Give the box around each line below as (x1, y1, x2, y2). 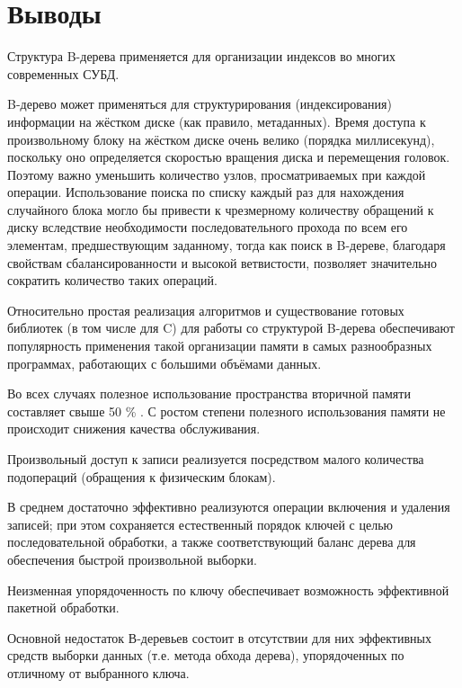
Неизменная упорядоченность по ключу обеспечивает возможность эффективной (7, 580, 449, 599)
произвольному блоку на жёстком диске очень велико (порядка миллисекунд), (7, 130, 435, 148)
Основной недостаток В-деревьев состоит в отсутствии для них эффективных (7, 628, 431, 647)
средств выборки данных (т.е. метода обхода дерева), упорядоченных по (7, 646, 404, 665)
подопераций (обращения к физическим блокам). (7, 467, 276, 486)
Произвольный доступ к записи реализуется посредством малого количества (7, 450, 424, 468)
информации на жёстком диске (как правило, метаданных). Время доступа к (7, 112, 426, 130)
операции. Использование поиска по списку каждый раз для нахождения (7, 183, 404, 201)
